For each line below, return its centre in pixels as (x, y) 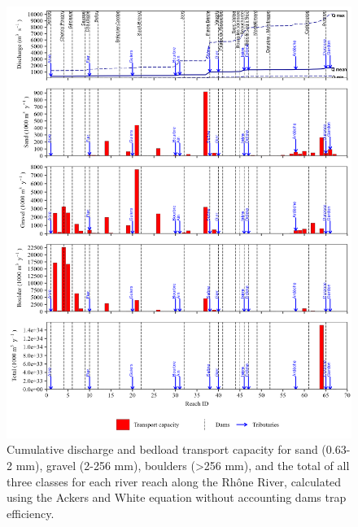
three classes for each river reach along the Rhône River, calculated (174, 481)
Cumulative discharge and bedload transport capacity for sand (162, 449)
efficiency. (31, 513)
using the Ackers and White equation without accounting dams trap (177, 497)
